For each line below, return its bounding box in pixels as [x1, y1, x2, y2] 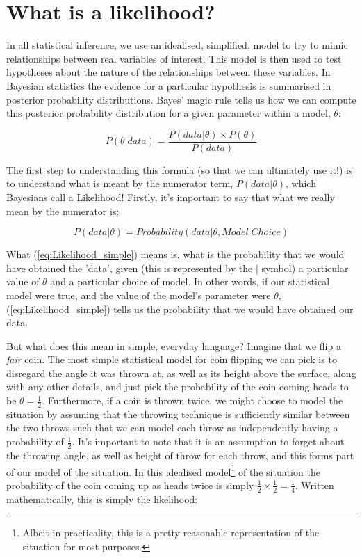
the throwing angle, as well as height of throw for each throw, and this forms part [6, 447, 354, 462]
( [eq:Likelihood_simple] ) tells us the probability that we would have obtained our [6, 301, 354, 316]
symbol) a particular [261, 260, 349, 275]
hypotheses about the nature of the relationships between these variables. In [6, 65, 331, 79]
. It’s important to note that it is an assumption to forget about [72, 434, 345, 449]
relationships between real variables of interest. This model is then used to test [6, 51, 342, 65]
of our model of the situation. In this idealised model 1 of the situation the [6, 462, 320, 479]
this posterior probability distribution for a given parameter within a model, [6, 106, 331, 120]
